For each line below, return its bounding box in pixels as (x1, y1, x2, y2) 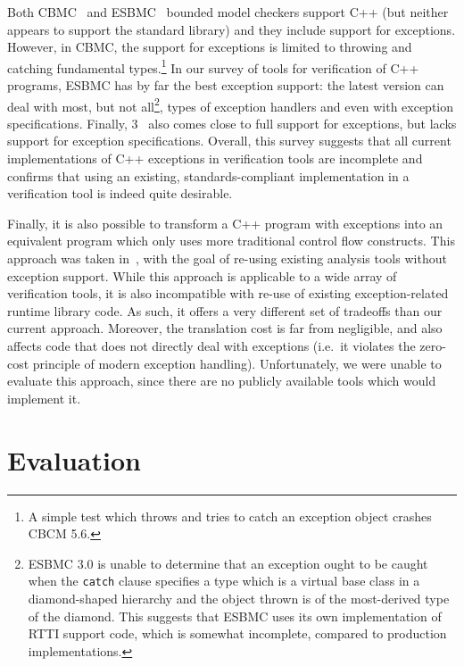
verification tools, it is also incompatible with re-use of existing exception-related (7, 284, 449, 303)
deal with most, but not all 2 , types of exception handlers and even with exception (7, 94, 454, 115)
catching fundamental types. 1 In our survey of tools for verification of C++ (7, 55, 419, 77)
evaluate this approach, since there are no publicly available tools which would (7, 371, 436, 390)
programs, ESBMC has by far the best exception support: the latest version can (7, 76, 444, 95)
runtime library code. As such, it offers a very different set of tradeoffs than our (7, 301, 443, 320)
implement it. (7, 388, 81, 407)
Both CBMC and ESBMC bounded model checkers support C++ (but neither (7, 3, 449, 21)
